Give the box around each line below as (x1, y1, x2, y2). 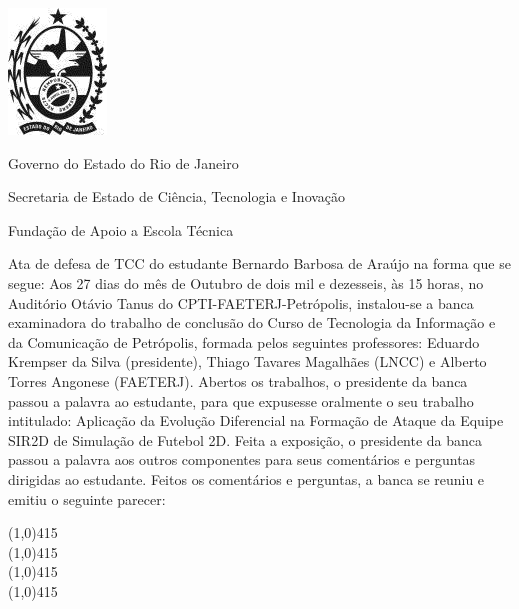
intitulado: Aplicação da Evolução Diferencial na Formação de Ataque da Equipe (8, 410, 504, 431)
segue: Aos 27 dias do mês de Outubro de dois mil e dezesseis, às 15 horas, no (8, 272, 484, 293)
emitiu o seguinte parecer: (8, 488, 166, 509)
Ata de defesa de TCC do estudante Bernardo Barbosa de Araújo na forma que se (8, 253, 511, 274)
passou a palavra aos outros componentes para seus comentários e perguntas (8, 449, 476, 470)
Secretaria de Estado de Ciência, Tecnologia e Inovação (8, 186, 346, 207)
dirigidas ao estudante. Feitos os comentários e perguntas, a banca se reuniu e (8, 468, 485, 489)
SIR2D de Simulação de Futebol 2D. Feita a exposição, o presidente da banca (8, 429, 483, 450)
